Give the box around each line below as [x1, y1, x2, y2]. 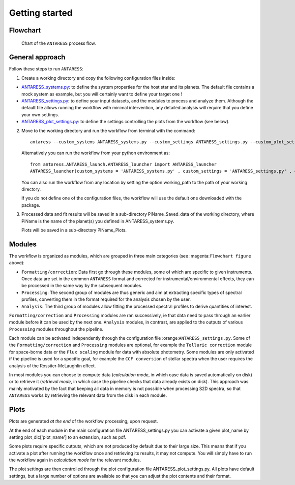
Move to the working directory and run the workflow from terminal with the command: [21, 128, 195, 133]
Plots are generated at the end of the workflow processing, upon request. [9, 419, 158, 424]
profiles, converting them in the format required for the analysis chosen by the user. [21, 296, 191, 302]
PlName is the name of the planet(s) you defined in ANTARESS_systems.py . [21, 218, 175, 224]
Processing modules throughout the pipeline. [9, 326, 104, 332]
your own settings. [21, 111, 59, 118]
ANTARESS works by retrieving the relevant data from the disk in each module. [9, 392, 167, 398]
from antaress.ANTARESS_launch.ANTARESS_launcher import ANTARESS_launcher [30, 162, 217, 167]
